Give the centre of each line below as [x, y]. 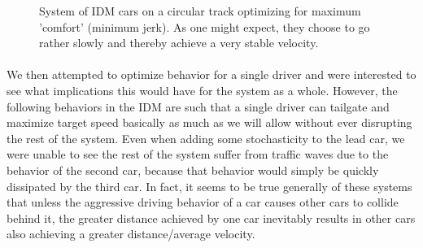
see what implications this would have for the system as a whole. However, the [202, 90]
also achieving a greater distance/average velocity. [131, 234]
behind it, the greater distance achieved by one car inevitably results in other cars [211, 218]
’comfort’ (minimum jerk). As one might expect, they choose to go [205, 26]
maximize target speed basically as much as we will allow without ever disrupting [209, 122]
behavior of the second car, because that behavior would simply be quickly [193, 170]
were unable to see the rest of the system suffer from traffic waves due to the [198, 154]
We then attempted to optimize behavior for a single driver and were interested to [211, 74]
